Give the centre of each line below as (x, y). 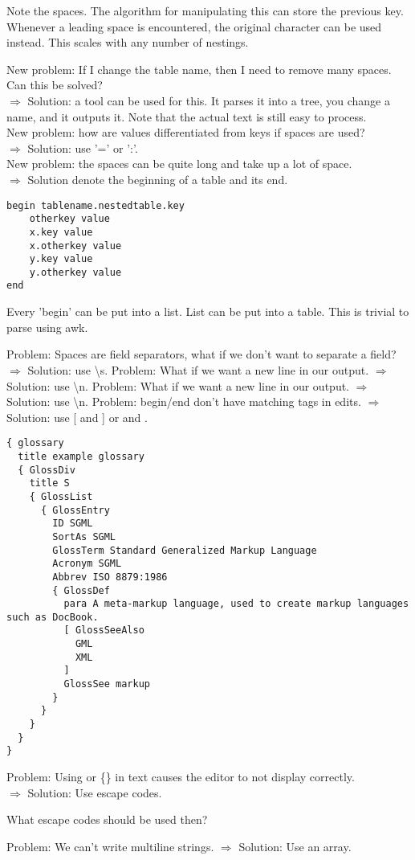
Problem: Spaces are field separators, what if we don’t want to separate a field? (201, 354)
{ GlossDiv (47, 470)
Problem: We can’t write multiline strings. (110, 846)
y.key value (61, 259)
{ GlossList (61, 496)
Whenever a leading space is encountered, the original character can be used (194, 26)
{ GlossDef (81, 590)
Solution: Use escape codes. (95, 792)
